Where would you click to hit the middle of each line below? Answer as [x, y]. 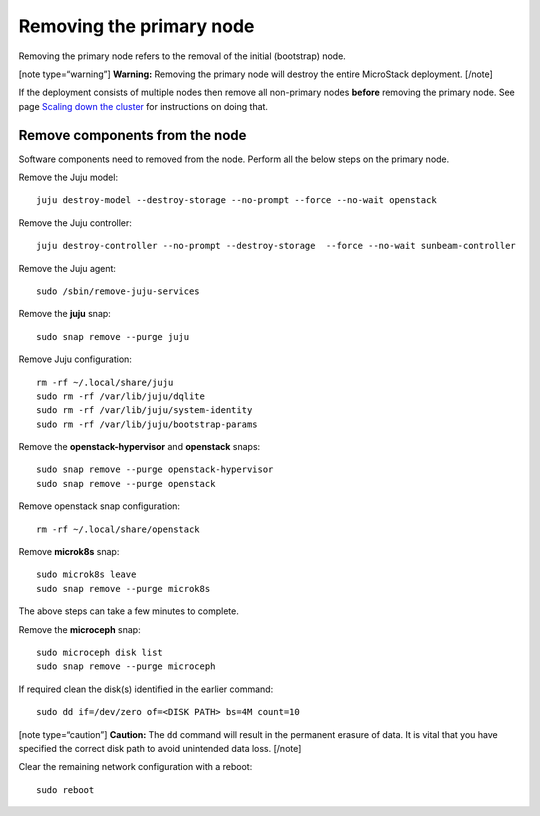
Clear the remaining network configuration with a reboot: [135, 767]
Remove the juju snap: [65, 314]
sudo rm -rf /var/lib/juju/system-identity [144, 410]
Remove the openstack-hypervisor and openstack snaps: [139, 447]
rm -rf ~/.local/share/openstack [118, 529]
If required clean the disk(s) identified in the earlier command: [146, 689]
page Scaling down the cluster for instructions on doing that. [143, 106]
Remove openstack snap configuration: [99, 506]
